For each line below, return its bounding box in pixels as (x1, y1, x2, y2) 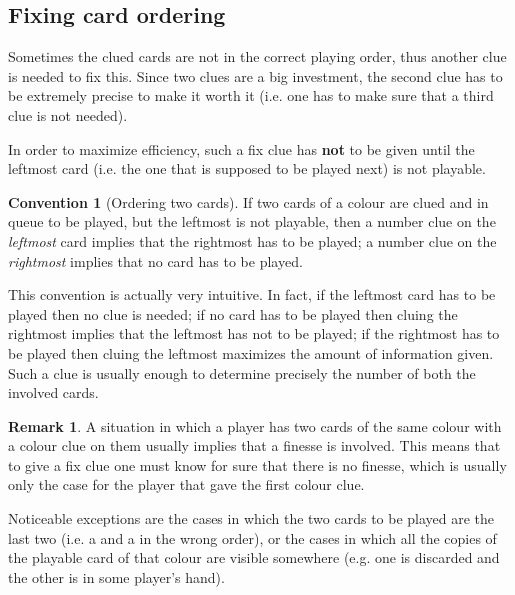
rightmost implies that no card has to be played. (8, 250, 303, 271)
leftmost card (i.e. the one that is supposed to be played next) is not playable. (8, 158, 486, 179)
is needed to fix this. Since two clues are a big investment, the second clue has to (8, 65, 503, 86)
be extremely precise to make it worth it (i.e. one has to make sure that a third (8, 85, 494, 106)
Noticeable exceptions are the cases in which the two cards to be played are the (8, 508, 495, 529)
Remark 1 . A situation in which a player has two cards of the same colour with (8, 415, 502, 436)
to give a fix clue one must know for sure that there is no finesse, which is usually (8, 454, 507, 475)
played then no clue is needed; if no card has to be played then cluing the (8, 303, 458, 324)
